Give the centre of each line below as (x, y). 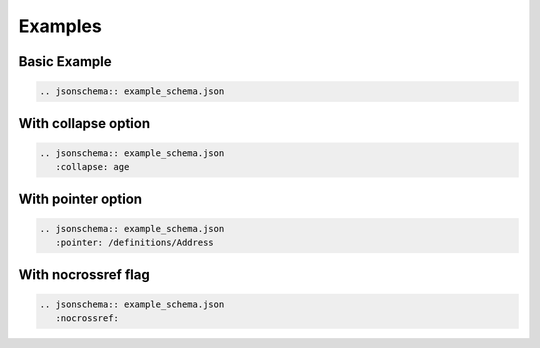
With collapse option (84, 123)
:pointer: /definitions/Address (134, 243)
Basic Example (65, 61)
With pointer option (80, 198)
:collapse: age (92, 167)
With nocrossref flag (84, 274)
